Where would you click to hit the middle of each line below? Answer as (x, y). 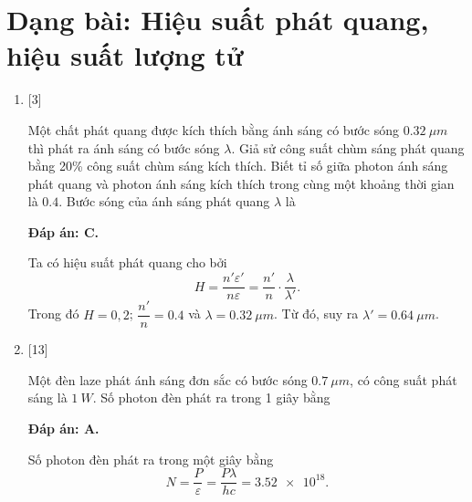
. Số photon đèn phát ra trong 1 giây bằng (211, 397)
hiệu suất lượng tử (125, 55)
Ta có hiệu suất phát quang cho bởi (127, 262)
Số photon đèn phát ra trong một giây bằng (151, 459)
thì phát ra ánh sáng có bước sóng (124, 147)
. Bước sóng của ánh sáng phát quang (164, 201)
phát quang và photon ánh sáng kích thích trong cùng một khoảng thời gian (241, 183)
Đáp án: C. (63, 231)
